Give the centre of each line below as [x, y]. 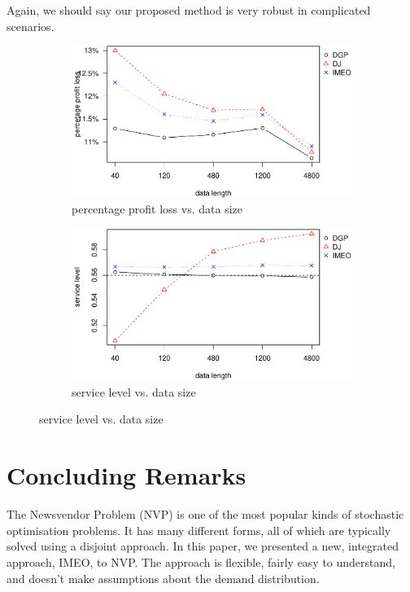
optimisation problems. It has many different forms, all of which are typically [199, 530]
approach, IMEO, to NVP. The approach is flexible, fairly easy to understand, [201, 561]
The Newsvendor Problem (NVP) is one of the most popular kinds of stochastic [205, 514]
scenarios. [31, 26]
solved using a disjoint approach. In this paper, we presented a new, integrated [203, 546]
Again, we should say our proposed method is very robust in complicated [189, 10]
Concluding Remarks [126, 475]
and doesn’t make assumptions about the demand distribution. [163, 578]
